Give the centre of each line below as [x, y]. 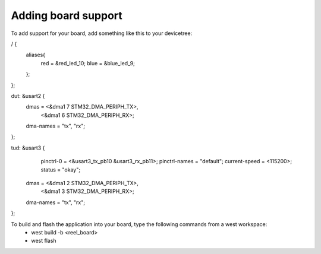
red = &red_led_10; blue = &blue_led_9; [88, 63]
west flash [44, 241]
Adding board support [67, 15]
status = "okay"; [60, 170]
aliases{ [36, 55]
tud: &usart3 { [28, 148]
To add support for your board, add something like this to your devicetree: [102, 33]
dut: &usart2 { [28, 96]
